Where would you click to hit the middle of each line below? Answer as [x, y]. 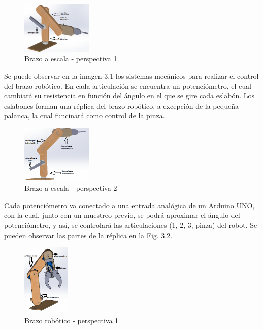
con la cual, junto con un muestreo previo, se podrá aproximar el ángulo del [122, 215]
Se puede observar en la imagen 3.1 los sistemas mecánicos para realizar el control [131, 76]
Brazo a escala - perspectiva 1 [71, 59]
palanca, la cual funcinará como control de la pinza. [85, 116]
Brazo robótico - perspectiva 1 [72, 321]
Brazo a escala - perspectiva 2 [71, 188]
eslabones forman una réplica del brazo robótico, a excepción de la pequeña [121, 105]
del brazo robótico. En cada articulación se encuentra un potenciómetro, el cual [128, 86]
